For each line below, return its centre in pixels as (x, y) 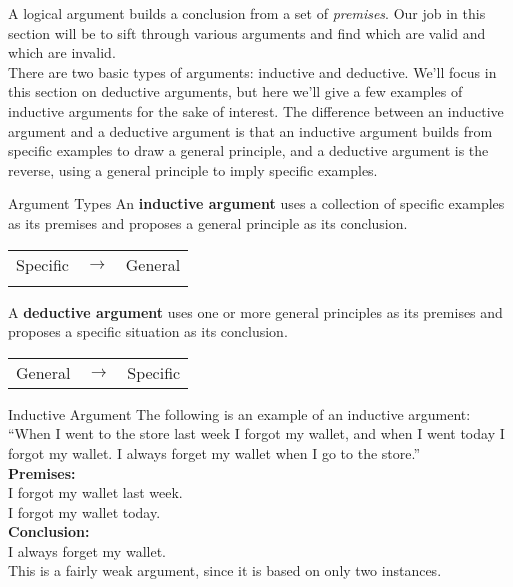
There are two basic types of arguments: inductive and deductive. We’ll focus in (252, 71)
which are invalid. (62, 52)
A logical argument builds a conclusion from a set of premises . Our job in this (247, 13)
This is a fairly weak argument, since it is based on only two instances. (225, 570)
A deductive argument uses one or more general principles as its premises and (255, 311)
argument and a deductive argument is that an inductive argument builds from (250, 130)
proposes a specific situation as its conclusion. (148, 331)
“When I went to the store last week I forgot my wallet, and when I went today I (256, 433)
